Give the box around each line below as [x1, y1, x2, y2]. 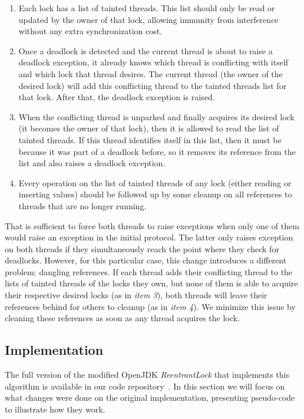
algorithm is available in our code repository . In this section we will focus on [5, 380, 285, 392]
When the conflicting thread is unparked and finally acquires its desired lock [18, 110, 295, 123]
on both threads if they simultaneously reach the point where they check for [5, 242, 279, 255]
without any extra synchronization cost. [18, 25, 163, 37]
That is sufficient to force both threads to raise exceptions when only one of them [5, 219, 299, 232]
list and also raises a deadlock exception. [18, 157, 166, 169]
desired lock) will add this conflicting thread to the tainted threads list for [18, 79, 287, 91]
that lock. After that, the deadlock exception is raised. [18, 91, 215, 103]
